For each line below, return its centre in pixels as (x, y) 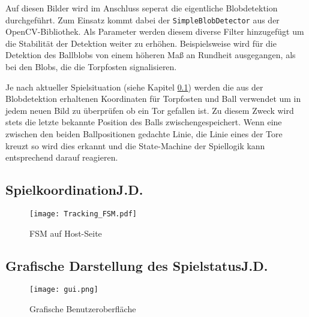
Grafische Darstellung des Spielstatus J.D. (137, 265)
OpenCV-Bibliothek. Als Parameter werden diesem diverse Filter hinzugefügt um (155, 31)
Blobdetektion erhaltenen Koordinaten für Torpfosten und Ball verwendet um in (153, 99)
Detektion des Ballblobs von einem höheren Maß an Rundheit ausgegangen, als (151, 55)
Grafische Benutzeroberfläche (83, 309)
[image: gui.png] (64, 290)
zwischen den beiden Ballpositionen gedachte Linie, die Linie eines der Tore (144, 134)
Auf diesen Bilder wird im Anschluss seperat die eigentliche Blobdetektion (142, 8)
